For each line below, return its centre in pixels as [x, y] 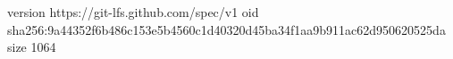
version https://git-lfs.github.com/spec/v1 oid [133, 12]
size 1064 [32, 47]
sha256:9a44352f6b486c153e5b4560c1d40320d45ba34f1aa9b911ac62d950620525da [226, 29]
